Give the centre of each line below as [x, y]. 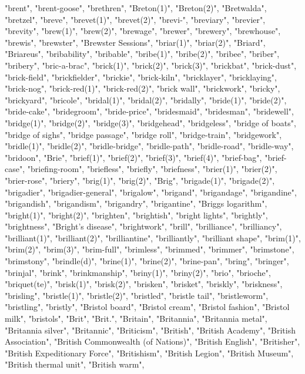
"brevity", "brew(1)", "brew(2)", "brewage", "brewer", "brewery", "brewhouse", [143, 31]
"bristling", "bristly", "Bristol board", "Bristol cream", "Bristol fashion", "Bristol [147, 307]
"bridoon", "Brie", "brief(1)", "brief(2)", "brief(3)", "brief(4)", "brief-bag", [133, 157]
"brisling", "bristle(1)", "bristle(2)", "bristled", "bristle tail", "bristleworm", [137, 295]
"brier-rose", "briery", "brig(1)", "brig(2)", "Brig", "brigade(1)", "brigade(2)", [140, 180]
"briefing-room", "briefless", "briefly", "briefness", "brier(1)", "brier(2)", [152, 169]
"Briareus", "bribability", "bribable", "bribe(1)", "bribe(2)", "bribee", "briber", [142, 54]
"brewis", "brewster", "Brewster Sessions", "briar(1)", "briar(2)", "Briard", [135, 42]
